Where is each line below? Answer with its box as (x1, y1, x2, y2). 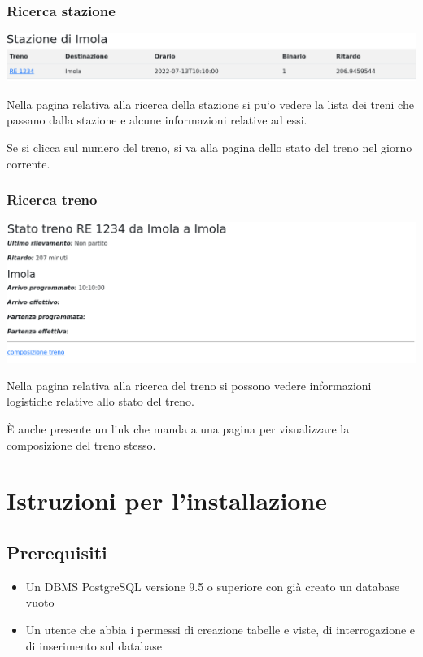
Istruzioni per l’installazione (7, 484, 328, 517)
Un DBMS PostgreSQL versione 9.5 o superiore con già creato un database (25, 577, 400, 594)
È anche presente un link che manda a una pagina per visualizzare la (7, 420, 350, 437)
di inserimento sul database (25, 637, 162, 654)
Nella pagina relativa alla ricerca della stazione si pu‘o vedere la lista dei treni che (7, 95, 414, 112)
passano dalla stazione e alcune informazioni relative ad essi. (7, 111, 307, 128)
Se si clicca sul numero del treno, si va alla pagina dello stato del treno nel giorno (7, 139, 412, 156)
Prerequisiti (7, 539, 107, 564)
